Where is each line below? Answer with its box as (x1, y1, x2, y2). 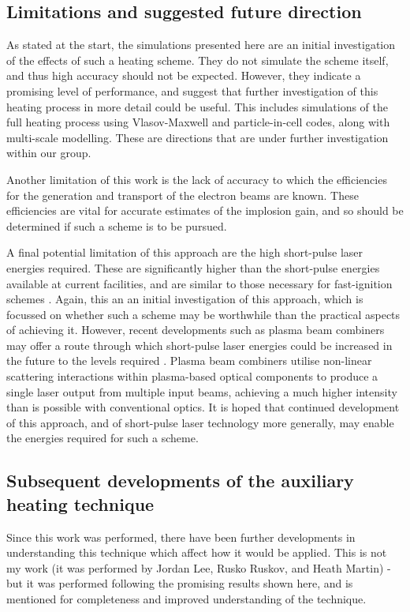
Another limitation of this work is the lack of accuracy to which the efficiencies (6, 171, 387, 187)
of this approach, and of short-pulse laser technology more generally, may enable (6, 414, 394, 430)
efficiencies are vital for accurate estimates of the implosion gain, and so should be (6, 202, 404, 219)
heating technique (6, 491, 155, 516)
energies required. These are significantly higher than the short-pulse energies (6, 259, 380, 276)
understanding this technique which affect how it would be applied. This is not (6, 544, 387, 561)
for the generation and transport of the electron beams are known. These (6, 186, 359, 203)
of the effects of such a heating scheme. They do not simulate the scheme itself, (6, 51, 389, 68)
